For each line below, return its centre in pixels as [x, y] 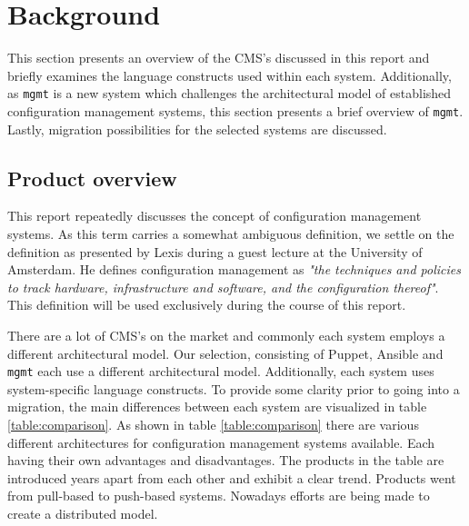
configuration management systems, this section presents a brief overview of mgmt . [235, 110]
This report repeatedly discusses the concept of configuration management [215, 216]
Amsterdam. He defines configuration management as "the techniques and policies [234, 269]
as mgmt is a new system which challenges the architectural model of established [230, 93]
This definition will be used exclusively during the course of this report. [207, 305]
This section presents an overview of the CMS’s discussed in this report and [219, 58]
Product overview [92, 178]
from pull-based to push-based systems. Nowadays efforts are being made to [219, 496]
